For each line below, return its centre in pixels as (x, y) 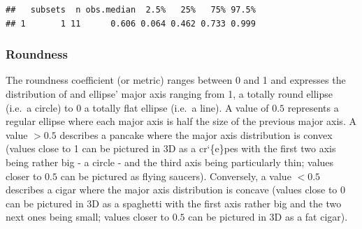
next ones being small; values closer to (88, 217)
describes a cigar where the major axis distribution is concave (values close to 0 (176, 190)
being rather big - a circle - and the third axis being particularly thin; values (170, 162)
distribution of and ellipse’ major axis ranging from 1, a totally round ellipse (169, 94)
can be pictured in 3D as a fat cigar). (268, 217)
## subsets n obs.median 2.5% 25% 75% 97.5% (131, 10)
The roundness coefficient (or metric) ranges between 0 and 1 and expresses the (176, 80)
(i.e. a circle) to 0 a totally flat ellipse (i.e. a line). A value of (137, 107)
